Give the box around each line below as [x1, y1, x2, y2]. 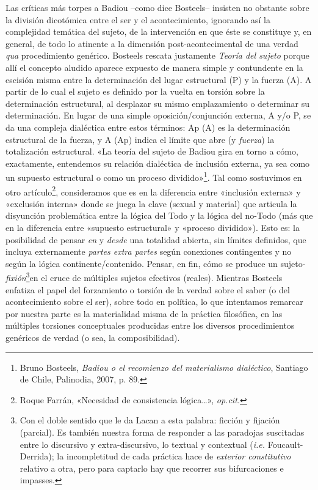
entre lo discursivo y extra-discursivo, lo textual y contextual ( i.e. [20, 437, 266, 450]
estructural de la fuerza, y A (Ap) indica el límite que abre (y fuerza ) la [5, 133, 275, 145]
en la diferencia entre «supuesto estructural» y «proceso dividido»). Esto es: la [5, 221, 300, 233]
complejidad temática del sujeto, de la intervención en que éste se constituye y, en [5, 25, 312, 38]
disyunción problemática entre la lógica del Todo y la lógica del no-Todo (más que [5, 209, 313, 222]
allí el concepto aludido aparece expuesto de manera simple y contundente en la [5, 60, 303, 73]
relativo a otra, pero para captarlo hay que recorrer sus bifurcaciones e [20, 461, 284, 474]
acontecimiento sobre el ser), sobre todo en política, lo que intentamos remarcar [5, 295, 303, 308]
